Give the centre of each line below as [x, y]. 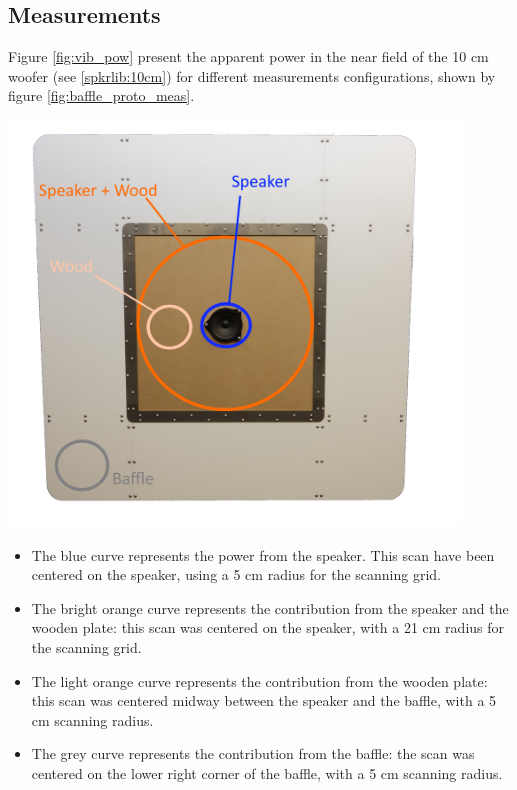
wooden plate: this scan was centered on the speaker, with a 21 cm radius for [268, 627]
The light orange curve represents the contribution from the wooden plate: [259, 680]
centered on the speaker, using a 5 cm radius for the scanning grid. [236, 574]
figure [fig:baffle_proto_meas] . [101, 95]
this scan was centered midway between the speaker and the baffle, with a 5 [264, 700]
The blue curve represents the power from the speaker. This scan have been [263, 554]
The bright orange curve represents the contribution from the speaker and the [270, 607]
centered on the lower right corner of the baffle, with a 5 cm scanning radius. [267, 773]
